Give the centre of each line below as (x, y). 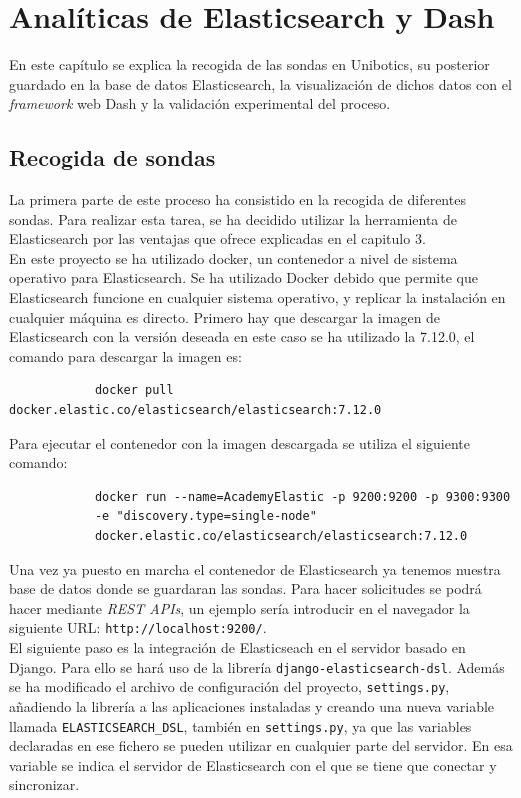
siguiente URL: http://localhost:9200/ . (138, 627)
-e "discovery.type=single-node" (205, 516)
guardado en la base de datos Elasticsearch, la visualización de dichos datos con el (260, 83)
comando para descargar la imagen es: (125, 355)
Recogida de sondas (112, 157)
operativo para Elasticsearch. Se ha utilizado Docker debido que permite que (243, 277)
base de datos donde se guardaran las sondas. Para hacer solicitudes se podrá (245, 588)
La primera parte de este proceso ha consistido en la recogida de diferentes (237, 199)
